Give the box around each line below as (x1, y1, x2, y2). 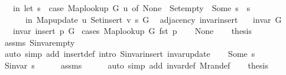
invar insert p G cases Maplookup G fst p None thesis (12, 25, 252, 37)
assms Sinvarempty (4, 36, 75, 48)
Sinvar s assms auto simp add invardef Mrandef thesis (4, 59, 268, 71)
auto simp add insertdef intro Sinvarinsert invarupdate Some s (4, 47, 255, 60)
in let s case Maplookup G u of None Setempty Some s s (12, 2, 251, 13)
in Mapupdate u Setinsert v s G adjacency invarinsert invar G (25, 13, 282, 25)
